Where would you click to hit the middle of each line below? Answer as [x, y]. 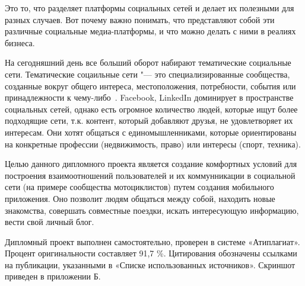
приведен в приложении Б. [53, 276]
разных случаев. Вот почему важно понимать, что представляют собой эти [140, 19]
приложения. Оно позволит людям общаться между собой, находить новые [140, 198]
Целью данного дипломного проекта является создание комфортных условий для [151, 164]
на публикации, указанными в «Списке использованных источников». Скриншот [150, 264]
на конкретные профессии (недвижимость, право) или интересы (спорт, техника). [153, 144]
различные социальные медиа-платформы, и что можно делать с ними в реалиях [150, 31]
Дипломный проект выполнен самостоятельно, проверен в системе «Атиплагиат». [152, 241]
